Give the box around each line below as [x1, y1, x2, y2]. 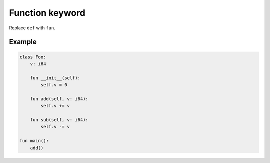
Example [9, 38, 37, 46]
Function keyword [9, 7, 86, 18]
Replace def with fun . [9, 25, 56, 31]
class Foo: [19, 54, 46, 60]
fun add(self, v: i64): [30, 96, 88, 102]
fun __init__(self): [30, 75, 81, 81]
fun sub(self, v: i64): [30, 117, 88, 123]
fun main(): [19, 138, 49, 144]
